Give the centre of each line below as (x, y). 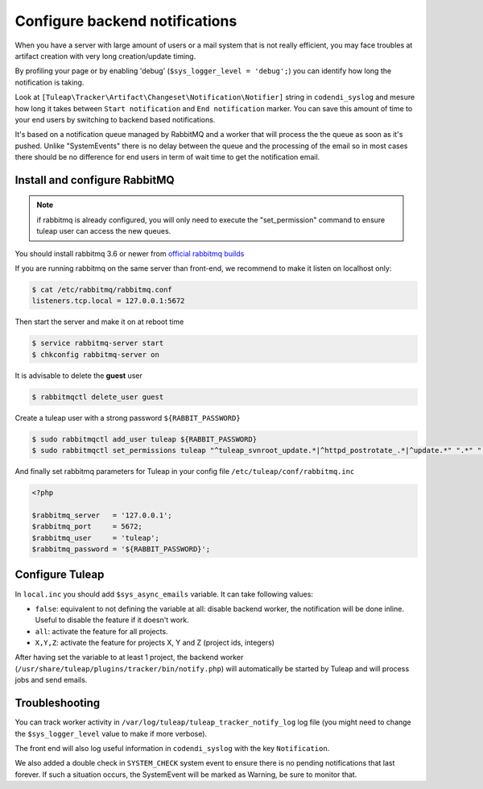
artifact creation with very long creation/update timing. (105, 56)
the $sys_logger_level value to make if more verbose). (111, 733)
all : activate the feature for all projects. (101, 631)
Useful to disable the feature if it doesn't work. (112, 620)
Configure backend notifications (126, 21)
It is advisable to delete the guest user (78, 376)
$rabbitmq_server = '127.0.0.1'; (102, 515)
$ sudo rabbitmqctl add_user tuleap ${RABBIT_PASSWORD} (144, 439)
